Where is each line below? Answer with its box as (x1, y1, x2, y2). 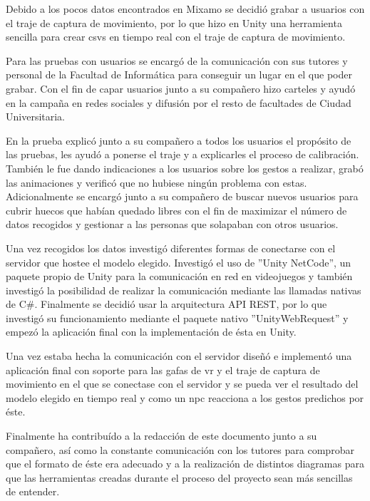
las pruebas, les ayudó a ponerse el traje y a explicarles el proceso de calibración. (6, 147, 359, 162)
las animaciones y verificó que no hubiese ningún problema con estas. (6, 175, 307, 190)
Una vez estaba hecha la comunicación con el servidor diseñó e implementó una (6, 348, 352, 363)
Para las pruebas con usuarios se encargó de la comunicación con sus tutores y (6, 53, 348, 68)
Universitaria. (6, 109, 66, 124)
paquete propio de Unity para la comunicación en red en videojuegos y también (6, 269, 353, 284)
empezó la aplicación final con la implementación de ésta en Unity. (6, 324, 297, 339)
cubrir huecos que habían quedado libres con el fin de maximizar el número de (6, 202, 347, 217)
